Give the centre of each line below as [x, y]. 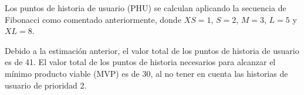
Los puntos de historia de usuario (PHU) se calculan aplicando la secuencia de [146, 8]
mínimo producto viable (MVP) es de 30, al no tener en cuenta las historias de [146, 73]
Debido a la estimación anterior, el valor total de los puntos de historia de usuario [152, 50]
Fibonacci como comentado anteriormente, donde [93, 19]
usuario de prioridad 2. [46, 85]
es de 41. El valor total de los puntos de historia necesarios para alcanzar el [140, 62]
